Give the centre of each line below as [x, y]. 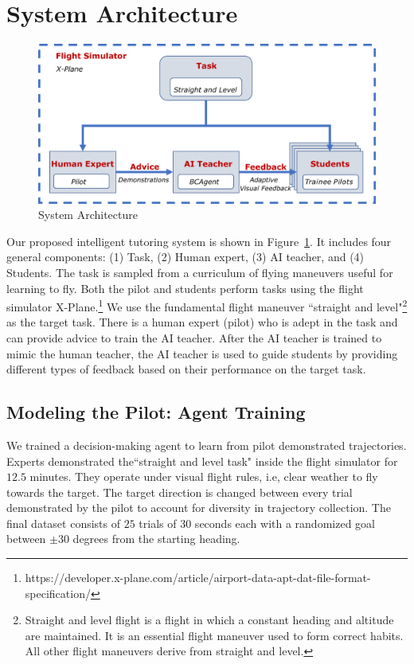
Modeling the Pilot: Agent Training [156, 412]
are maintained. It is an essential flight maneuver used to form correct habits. [214, 635]
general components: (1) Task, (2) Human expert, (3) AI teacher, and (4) [186, 257]
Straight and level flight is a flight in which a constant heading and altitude [209, 620]
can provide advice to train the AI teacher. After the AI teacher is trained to [194, 337]
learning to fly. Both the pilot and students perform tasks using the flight [185, 288]
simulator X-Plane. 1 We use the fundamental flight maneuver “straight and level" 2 [207, 305]
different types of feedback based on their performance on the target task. [186, 369]
